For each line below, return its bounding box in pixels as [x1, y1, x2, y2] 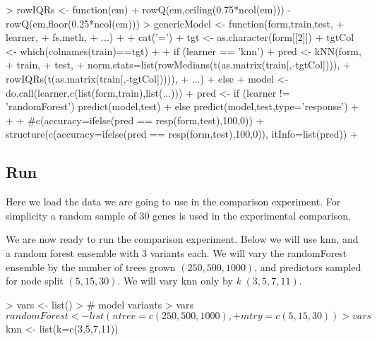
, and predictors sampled [254, 259, 361, 274]
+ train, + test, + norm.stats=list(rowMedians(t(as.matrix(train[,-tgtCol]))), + [6, 57, 351, 72]
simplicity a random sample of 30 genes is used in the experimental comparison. [6, 208, 351, 222]
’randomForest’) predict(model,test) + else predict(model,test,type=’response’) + [6, 99, 359, 114]
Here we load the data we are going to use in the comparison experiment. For [6, 194, 341, 209]
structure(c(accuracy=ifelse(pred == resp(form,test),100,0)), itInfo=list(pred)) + [6, 126, 358, 141]
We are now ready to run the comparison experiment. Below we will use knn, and [6, 232, 359, 246]
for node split [6, 273, 64, 288]
